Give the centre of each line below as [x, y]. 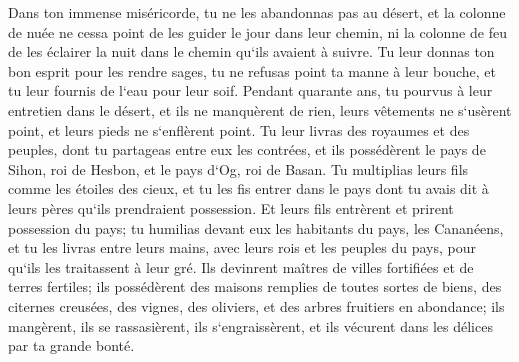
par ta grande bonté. [71, 345]
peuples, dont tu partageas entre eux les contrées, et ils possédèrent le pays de [247, 149]
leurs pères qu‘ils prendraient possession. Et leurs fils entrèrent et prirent [231, 207]
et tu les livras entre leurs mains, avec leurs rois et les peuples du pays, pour [242, 247]
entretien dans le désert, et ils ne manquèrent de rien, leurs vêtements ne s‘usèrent [260, 109]
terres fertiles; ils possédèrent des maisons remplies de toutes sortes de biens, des [255, 286]
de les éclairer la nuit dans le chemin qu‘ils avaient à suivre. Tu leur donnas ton [251, 51]
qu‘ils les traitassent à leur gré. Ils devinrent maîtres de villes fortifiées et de [241, 266]
